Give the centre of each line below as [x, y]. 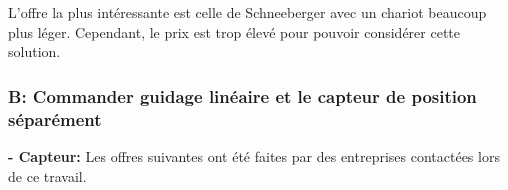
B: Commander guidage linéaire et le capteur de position [242, 95]
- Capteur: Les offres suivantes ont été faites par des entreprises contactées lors [254, 155]
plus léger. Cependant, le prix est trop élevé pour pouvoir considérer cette [234, 31]
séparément [55, 118]
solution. [34, 51]
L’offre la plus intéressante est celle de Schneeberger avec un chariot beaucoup [247, 12]
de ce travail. [47, 175]
